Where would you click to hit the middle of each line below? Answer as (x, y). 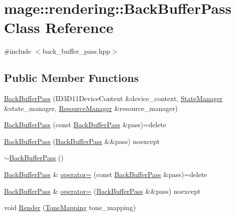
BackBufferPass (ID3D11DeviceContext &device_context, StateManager (113, 98)
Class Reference (59, 27)
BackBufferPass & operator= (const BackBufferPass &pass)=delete (105, 174)
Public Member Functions (71, 78)
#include (18, 51)
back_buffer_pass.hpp (76, 51)
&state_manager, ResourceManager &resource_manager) (91, 108)
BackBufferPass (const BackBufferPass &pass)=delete (85, 125)
